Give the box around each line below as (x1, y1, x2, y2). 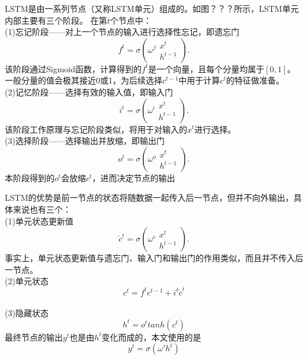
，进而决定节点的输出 (92, 171, 175, 184)
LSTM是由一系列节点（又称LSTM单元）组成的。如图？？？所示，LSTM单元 (5, 2, 299, 14)
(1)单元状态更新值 (5, 214, 73, 227)
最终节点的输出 (5, 330, 63, 343)
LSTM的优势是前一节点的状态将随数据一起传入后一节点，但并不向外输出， (5, 191, 294, 204)
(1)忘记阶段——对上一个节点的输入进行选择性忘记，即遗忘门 (5, 25, 239, 38)
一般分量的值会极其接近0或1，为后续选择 (5, 74, 162, 86)
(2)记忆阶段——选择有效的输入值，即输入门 (5, 85, 173, 98)
